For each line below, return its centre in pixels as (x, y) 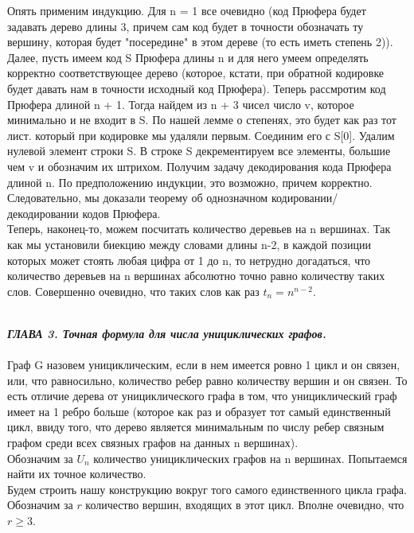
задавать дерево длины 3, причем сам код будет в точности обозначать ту (186, 26)
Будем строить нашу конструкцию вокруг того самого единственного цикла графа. (207, 489)
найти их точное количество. (77, 474)
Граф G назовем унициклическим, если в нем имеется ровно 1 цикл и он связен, (204, 365)
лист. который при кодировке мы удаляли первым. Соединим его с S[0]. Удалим (201, 135)
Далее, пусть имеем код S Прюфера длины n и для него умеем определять (188, 57)
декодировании (43, 213)
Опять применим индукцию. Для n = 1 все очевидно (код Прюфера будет (187, 10)
